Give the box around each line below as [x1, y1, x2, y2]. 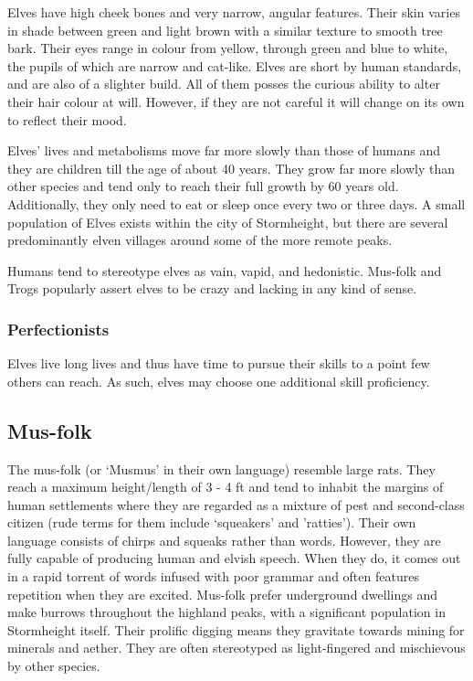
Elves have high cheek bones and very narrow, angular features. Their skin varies [7, 3, 460, 21]
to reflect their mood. [7, 110, 127, 129]
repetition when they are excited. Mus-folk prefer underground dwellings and [7, 584, 438, 603]
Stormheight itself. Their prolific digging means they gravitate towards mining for [7, 620, 465, 639]
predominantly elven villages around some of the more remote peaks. [7, 230, 393, 250]
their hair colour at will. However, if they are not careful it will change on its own [7, 91, 465, 111]
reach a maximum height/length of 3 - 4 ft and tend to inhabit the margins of [7, 477, 444, 496]
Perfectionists [7, 317, 110, 340]
